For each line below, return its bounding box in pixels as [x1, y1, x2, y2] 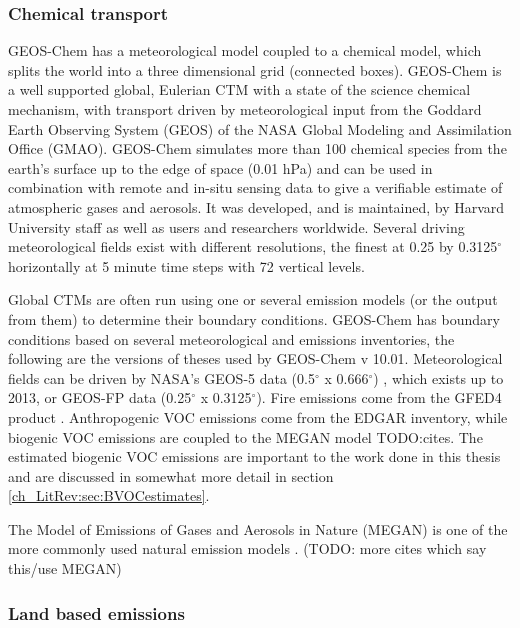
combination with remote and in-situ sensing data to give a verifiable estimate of [8, 177, 503, 198]
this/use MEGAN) [8, 558, 122, 579]
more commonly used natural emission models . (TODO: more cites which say [8, 538, 487, 559]
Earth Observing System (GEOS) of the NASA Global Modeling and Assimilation [8, 118, 512, 139]
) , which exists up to [373, 367, 504, 388]
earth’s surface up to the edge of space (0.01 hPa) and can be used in [8, 157, 433, 178]
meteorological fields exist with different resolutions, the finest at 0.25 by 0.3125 [8, 236, 498, 257]
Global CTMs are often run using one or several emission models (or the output [8, 289, 498, 310]
